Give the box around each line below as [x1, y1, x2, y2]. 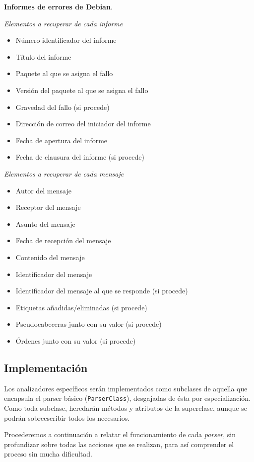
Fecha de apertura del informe [15, 135, 108, 145]
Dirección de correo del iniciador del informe [15, 118, 151, 129]
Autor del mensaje [15, 185, 71, 195]
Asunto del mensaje [15, 218, 75, 229]
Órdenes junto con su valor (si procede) [15, 335, 136, 346]
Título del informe [15, 51, 71, 62]
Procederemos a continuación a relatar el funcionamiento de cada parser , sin [4, 429, 236, 440]
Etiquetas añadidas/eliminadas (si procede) [15, 302, 147, 312]
